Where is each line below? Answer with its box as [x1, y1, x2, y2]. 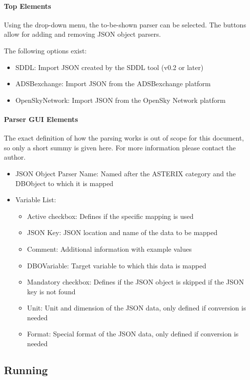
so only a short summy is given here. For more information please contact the [4, 142, 236, 152]
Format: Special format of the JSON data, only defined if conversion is [27, 329, 239, 339]
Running [4, 362, 48, 378]
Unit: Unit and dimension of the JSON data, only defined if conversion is [27, 303, 246, 313]
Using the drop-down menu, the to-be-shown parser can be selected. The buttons [4, 19, 246, 29]
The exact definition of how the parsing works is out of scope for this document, [4, 133, 244, 143]
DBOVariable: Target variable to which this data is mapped [27, 260, 207, 270]
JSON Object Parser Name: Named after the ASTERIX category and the [15, 168, 236, 178]
